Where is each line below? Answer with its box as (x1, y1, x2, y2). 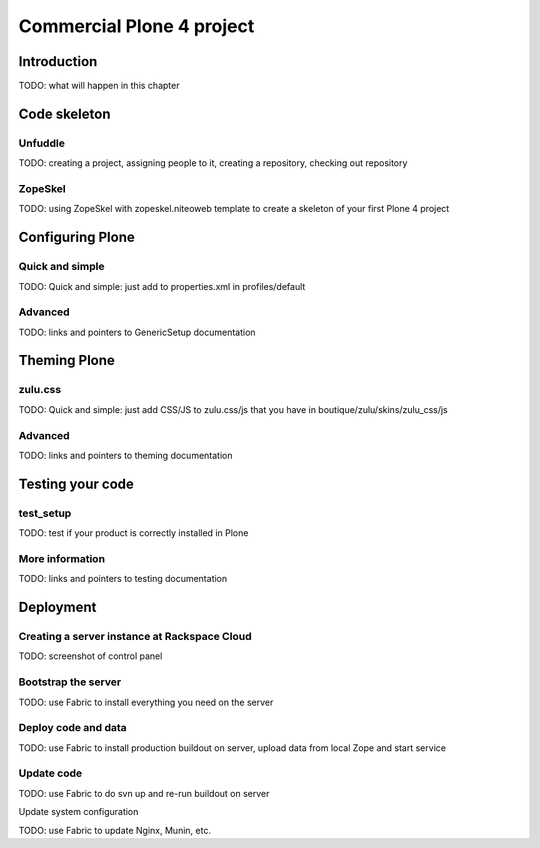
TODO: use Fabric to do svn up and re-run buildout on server (18, 787, 270, 799)
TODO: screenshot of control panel (18, 650, 163, 662)
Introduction (18, 53, 98, 70)
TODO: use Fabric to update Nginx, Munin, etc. (18, 824, 212, 836)
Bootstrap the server (18, 675, 122, 689)
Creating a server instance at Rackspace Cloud (18, 630, 252, 644)
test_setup (18, 506, 72, 520)
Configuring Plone (18, 229, 135, 246)
